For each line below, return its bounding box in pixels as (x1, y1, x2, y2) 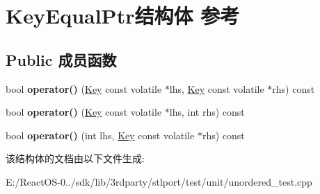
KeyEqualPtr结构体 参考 (6, 1, 240, 30)
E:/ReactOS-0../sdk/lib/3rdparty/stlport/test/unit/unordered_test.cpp (6, 174, 312, 188)
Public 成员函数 (6, 48, 117, 70)
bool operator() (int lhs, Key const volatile (6, 127, 195, 142)
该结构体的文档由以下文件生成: (6, 151, 145, 166)
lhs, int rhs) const (169, 105, 245, 119)
